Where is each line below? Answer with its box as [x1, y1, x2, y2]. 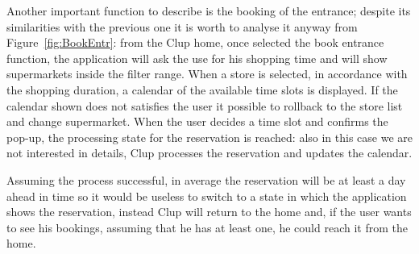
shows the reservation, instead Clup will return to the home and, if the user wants [6, 203, 412, 220]
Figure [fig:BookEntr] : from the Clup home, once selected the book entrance [6, 34, 384, 51]
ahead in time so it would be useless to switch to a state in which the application [6, 187, 407, 204]
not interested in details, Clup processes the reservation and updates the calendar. [6, 144, 413, 161]
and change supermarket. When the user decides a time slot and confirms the [6, 113, 388, 130]
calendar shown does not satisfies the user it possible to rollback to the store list [6, 97, 403, 114]
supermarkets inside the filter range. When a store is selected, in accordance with [6, 65, 408, 82]
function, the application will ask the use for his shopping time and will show [6, 49, 388, 66]
